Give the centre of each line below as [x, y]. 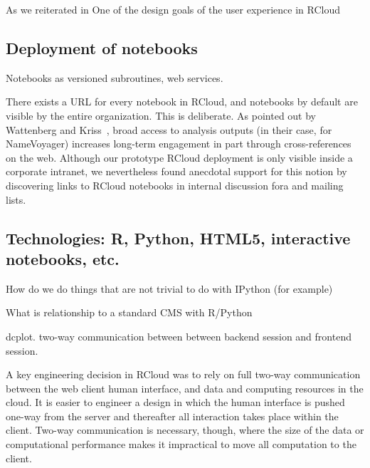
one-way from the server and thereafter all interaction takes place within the [172, 416]
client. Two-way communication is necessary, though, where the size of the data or [185, 430]
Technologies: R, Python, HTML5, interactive [178, 238]
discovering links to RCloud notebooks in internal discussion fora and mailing [175, 185]
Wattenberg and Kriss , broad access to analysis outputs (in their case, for [169, 129]
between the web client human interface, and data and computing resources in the [185, 388]
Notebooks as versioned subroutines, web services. [115, 77]
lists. [16, 199]
